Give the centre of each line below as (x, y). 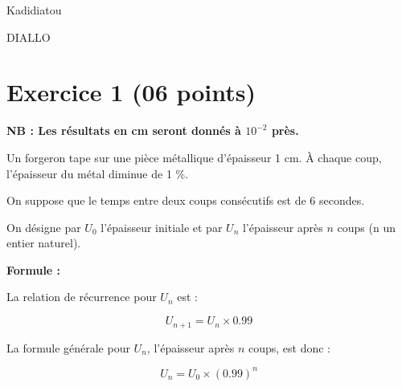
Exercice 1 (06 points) (131, 92)
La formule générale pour (68, 347)
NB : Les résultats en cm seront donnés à (124, 130)
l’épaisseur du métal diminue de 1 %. (98, 173)
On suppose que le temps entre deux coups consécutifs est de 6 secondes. (186, 200)
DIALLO (29, 37)
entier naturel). (44, 243)
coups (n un (366, 227)
